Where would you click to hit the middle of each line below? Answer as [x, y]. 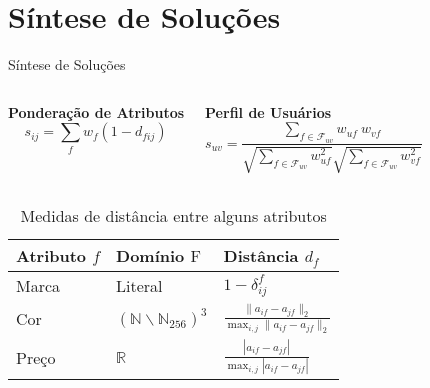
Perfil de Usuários [268, 111]
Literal [139, 285]
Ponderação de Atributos [96, 111]
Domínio [150, 255]
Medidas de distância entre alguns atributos [173, 215]
